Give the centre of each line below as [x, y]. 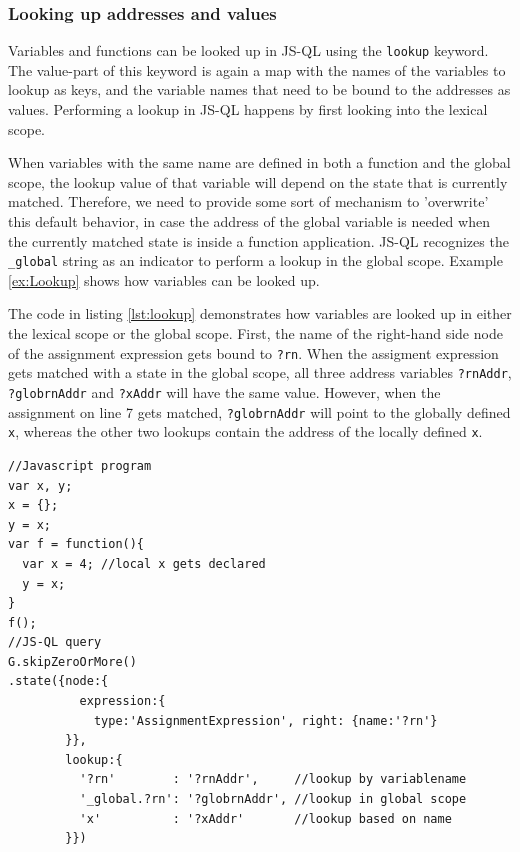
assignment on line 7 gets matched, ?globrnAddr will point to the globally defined [259, 411]
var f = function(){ [76, 544]
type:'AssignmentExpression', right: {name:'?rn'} [265, 720]
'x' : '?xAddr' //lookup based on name [265, 818]
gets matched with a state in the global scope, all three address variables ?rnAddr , [260, 372]
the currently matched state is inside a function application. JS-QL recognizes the [258, 240]
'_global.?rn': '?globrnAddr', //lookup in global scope [273, 799]
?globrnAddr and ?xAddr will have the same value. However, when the [224, 391]
